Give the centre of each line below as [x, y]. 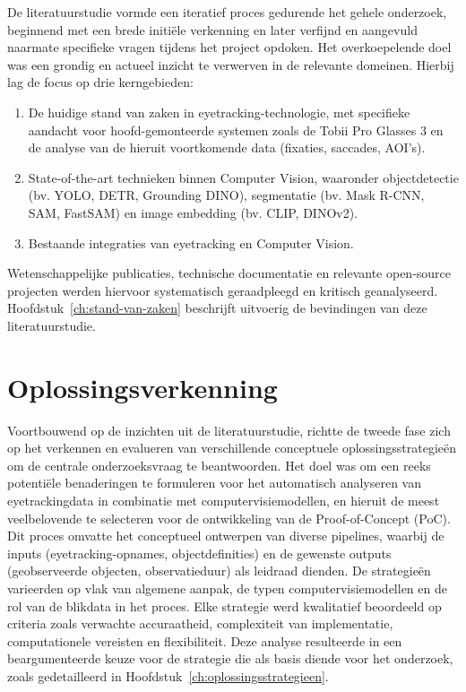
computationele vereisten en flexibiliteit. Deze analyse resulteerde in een [205, 640]
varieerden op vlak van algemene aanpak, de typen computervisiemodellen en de [227, 588]
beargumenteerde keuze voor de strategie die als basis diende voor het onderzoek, [230, 658]
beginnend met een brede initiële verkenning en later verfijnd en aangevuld [212, 29]
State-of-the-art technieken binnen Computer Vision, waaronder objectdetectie [243, 177]
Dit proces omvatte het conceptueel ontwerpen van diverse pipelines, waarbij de [226, 536]
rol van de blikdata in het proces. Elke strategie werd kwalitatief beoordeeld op [224, 605]
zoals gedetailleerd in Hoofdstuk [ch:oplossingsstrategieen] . [168, 675]
